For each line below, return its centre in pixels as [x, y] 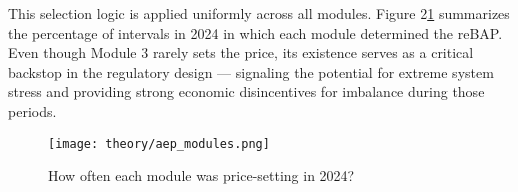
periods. [32, 110]
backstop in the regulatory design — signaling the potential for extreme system [251, 71]
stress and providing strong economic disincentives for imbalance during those [246, 91]
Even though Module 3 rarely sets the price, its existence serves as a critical [241, 52]
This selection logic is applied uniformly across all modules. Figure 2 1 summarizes [259, 13]
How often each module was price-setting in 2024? [201, 175]
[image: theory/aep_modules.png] [159, 143]
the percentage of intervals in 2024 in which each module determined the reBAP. [255, 32]
